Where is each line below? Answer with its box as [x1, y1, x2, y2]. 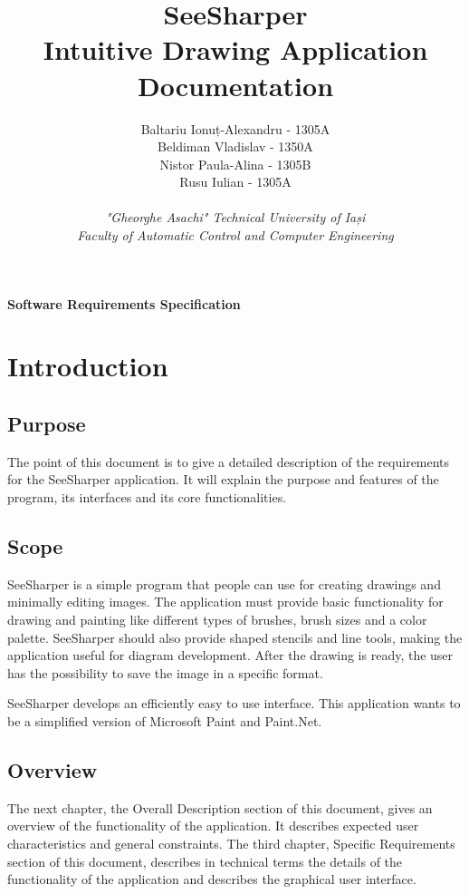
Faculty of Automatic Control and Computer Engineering [77, 226, 394, 245]
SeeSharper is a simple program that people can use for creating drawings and [7, 574, 441, 593]
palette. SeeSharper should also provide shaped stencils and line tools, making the [7, 627, 463, 646]
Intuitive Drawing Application [43, 31, 428, 68]
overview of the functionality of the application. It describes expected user [7, 816, 419, 835]
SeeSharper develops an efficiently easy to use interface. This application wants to [7, 694, 461, 713]
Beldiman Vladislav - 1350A [158, 137, 313, 156]
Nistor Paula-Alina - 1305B [159, 154, 311, 173]
